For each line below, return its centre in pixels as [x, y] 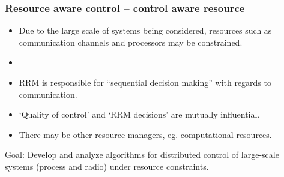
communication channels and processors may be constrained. [131, 42]
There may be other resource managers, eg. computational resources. [145, 134]
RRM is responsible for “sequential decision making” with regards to [145, 82]
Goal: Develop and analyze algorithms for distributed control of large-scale [142, 154]
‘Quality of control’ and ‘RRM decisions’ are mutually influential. [139, 114]
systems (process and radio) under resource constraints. [107, 166]
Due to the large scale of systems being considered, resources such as [145, 30]
